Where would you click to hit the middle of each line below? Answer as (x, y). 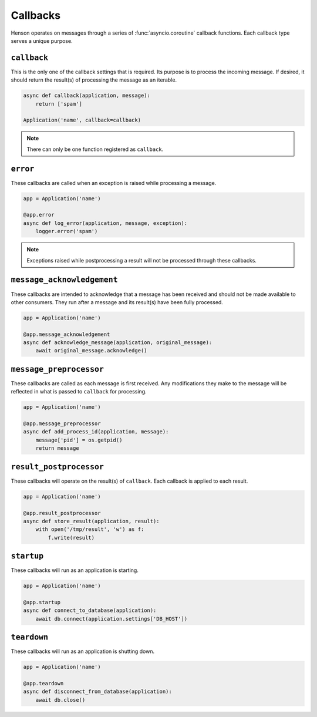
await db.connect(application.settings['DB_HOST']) (112, 619)
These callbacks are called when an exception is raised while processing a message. (114, 183)
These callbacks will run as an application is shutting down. (83, 651)
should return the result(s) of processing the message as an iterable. (94, 80)
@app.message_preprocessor (62, 424)
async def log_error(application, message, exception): (105, 223)
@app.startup (42, 602)
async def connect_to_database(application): (90, 610)
